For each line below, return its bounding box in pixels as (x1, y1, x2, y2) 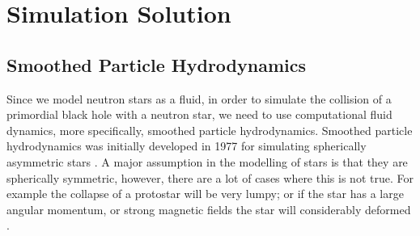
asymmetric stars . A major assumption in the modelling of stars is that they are (6, 153, 408, 170)
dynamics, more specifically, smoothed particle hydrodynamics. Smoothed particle (6, 121, 413, 138)
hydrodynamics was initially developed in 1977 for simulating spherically (6, 137, 367, 154)
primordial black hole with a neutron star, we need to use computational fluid (6, 106, 392, 123)
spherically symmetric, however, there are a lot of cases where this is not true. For (6, 169, 414, 186)
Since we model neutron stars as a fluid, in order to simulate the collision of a (6, 90, 392, 107)
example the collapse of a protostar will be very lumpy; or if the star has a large (6, 185, 404, 202)
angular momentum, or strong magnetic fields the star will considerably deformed (6, 200, 411, 217)
